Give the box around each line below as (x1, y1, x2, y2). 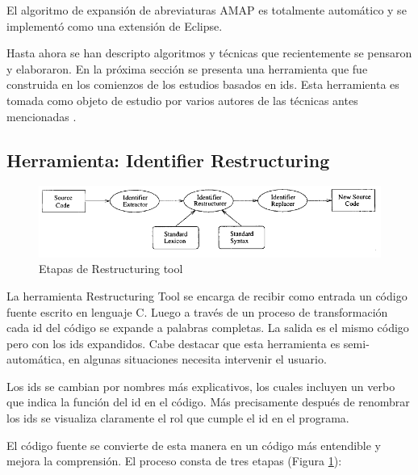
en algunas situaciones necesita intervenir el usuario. (68, 351, 327, 368)
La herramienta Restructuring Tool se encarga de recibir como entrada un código (6, 287, 408, 304)
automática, (6, 351, 65, 368)
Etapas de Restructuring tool (39, 260, 183, 277)
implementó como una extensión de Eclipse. (6, 17, 223, 34)
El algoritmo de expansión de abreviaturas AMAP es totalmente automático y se (6, 2, 407, 18)
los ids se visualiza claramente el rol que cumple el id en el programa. (6, 410, 349, 427)
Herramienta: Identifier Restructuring (6, 147, 330, 172)
